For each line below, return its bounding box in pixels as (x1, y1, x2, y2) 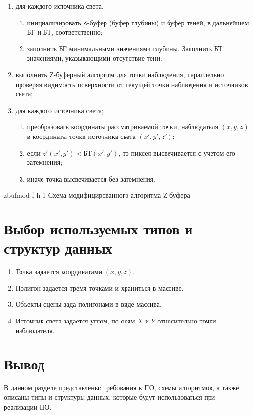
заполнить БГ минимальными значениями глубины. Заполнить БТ (27, 43, 223, 53)
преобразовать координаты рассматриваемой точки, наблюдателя (27, 121, 218, 132)
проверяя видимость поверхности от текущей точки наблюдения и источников (15, 79, 248, 89)
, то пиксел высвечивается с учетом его (118, 147, 235, 158)
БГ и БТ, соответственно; (27, 27, 103, 37)
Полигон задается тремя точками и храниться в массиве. (15, 282, 184, 293)
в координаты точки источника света (27, 131, 136, 141)
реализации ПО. (4, 401, 52, 412)
